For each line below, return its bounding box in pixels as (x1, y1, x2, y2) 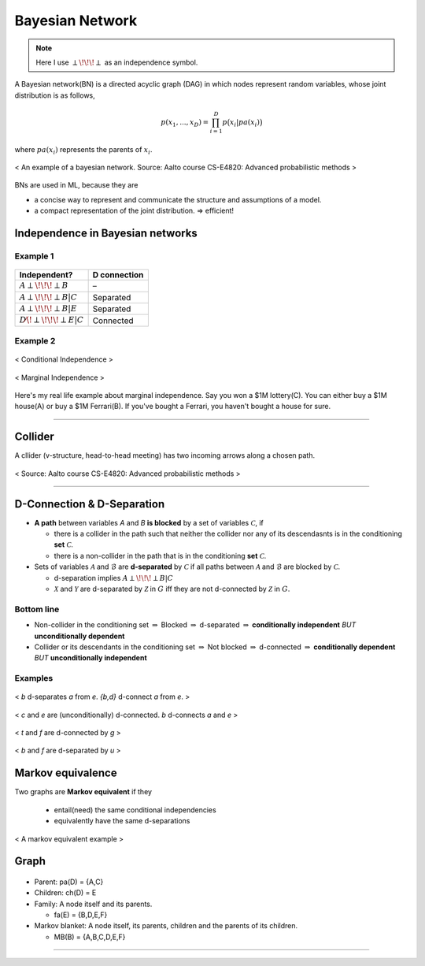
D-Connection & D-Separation (14, 497, 165, 511)
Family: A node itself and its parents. (34, 899, 153, 908)
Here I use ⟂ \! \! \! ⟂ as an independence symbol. (35, 58, 198, 67)
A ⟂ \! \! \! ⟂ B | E (19, 303, 78, 314)
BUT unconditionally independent (34, 653, 147, 663)
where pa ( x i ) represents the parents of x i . (14, 144, 153, 156)
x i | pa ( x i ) (229, 117, 260, 128)
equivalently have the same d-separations (54, 816, 190, 826)
